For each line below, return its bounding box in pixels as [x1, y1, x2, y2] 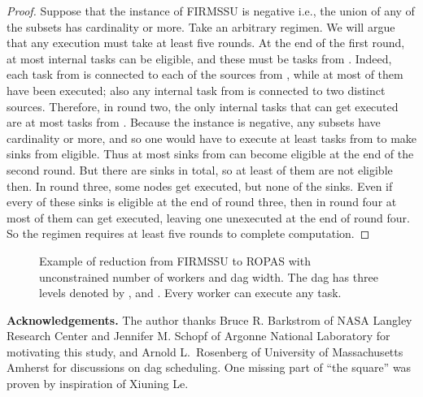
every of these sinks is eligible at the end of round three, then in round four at [7, 193, 397, 210]
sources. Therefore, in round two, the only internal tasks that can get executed [7, 97, 399, 114]
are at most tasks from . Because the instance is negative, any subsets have [7, 114, 381, 131]
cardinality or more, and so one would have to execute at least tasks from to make [7, 129, 417, 146]
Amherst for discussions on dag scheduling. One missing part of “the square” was [7, 359, 412, 376]
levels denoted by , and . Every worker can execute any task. [39, 284, 342, 301]
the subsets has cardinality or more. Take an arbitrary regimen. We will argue [7, 18, 395, 35]
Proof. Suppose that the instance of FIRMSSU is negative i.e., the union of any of [7, 2, 415, 19]
